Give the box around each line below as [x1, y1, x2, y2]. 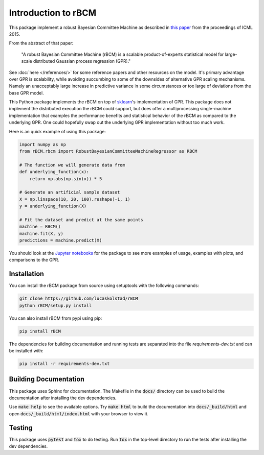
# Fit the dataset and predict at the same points [19, 217, 144, 222]
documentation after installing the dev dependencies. [9, 395, 117, 401]
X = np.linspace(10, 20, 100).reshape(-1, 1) [19, 196, 131, 202]
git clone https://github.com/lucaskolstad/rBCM [19, 296, 138, 301]
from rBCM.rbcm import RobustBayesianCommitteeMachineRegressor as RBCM [19, 148, 198, 154]
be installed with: [9, 348, 44, 354]
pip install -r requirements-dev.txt [19, 361, 110, 367]
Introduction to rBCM [9, 7, 97, 18]
